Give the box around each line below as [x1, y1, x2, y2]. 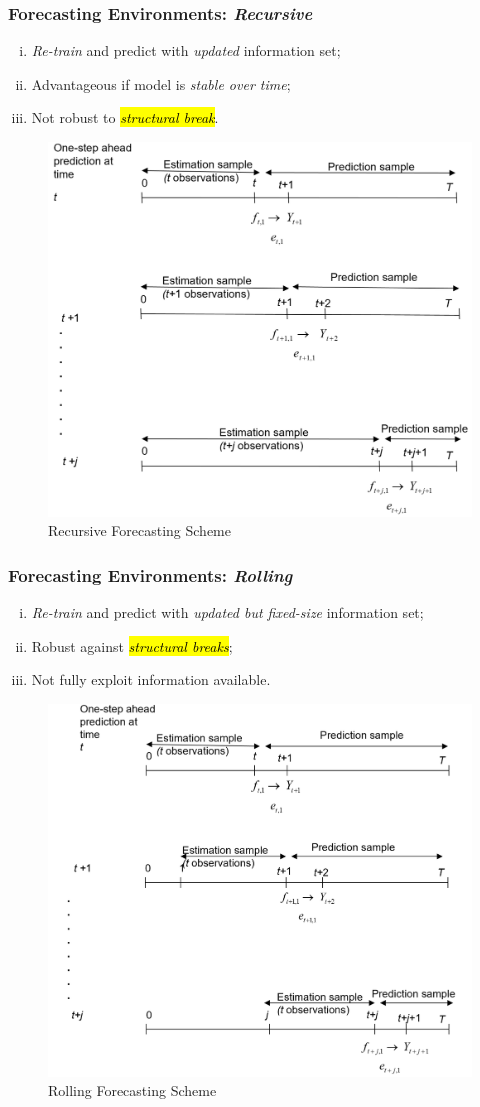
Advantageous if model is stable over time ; [31, 73, 291, 94]
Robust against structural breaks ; [31, 635, 233, 656]
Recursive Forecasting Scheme [48, 520, 231, 541]
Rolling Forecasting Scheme [48, 1080, 217, 1101]
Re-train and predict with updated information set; [31, 40, 341, 61]
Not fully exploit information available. [31, 669, 271, 690]
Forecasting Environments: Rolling [8, 562, 293, 587]
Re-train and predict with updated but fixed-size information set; [31, 602, 424, 623]
